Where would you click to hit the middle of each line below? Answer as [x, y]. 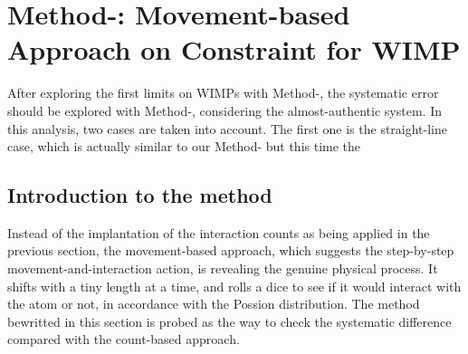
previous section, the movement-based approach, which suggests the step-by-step [231, 250]
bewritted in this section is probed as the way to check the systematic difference [229, 321]
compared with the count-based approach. [124, 339]
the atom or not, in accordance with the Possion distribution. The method [214, 304]
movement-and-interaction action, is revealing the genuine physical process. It [223, 268]
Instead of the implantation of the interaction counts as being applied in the [219, 232]
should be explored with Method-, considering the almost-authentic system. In [224, 110]
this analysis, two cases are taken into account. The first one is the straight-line [228, 128]
